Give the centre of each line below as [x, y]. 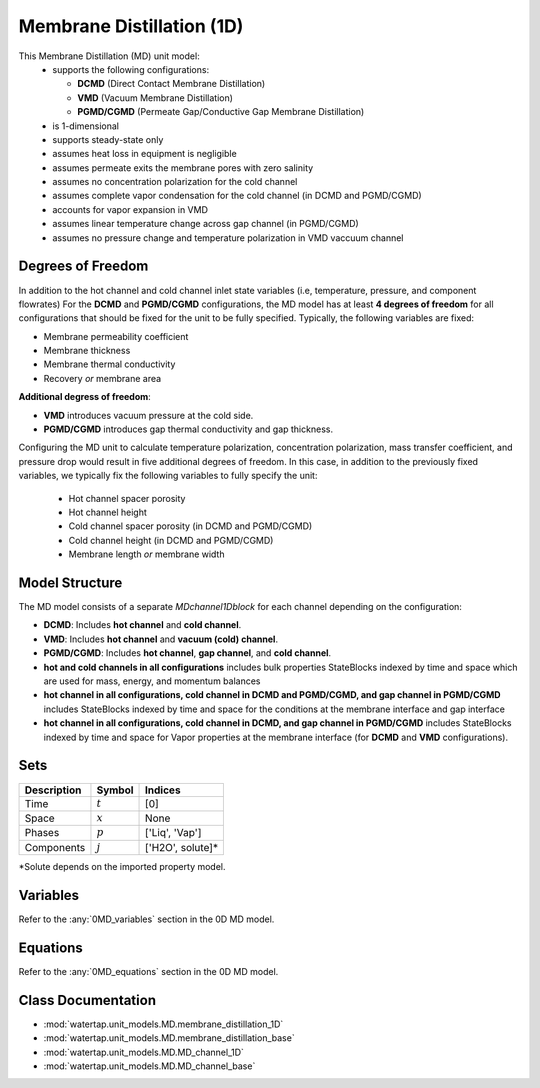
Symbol [115, 790]
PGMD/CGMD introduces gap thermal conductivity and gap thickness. [188, 429]
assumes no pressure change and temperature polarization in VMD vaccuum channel [228, 237]
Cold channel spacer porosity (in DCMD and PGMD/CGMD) [190, 526]
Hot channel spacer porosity [127, 498]
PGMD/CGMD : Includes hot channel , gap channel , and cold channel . [187, 653]
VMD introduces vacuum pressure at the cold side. [148, 415]
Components [55, 847]
